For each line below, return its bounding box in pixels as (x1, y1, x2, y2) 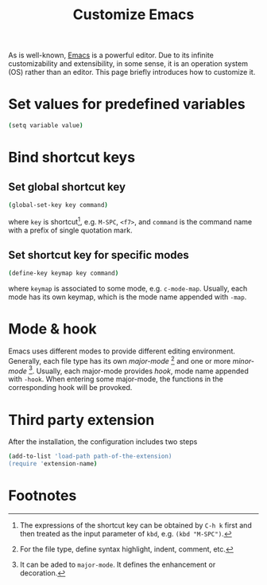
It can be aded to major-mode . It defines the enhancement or (19, 560, 216, 570)
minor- (232, 356, 254, 365)
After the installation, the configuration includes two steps (8, 437, 198, 447)
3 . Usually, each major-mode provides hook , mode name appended (29, 365, 249, 376)
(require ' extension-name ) (8, 460, 98, 468)
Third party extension (8, 411, 155, 429)
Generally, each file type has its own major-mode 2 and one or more (8, 355, 231, 365)
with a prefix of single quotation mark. (8, 225, 133, 235)
